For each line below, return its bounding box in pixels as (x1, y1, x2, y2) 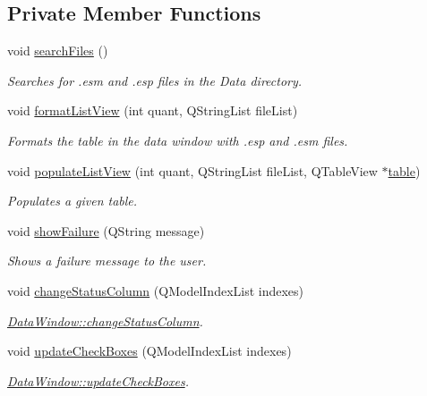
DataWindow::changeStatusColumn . (7, 311, 203, 330)
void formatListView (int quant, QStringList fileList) (7, 101, 298, 120)
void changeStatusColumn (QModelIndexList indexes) (7, 281, 304, 299)
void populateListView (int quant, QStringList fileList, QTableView (7, 161, 378, 180)
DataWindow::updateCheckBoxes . (7, 371, 189, 390)
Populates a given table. (7, 191, 138, 210)
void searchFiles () (7, 41, 108, 60)
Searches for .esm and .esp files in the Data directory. (7, 71, 303, 89)
